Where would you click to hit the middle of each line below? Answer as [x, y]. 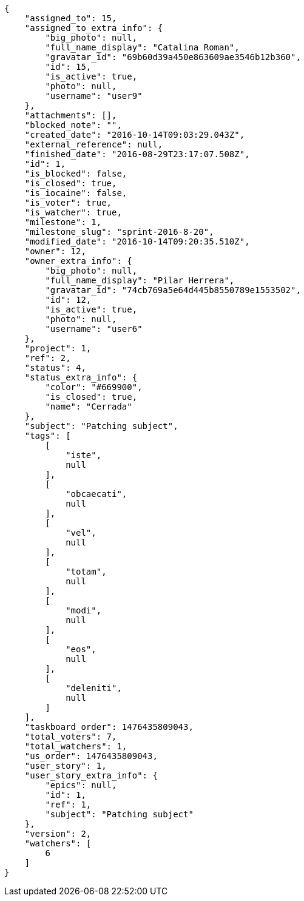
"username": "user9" [94, 96]
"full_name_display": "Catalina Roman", [142, 47]
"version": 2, [58, 834]
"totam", [86, 572]
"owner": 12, [55, 251]
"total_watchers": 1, [76, 746]
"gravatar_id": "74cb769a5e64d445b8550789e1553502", [173, 290]
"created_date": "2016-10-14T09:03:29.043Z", [135, 135]
